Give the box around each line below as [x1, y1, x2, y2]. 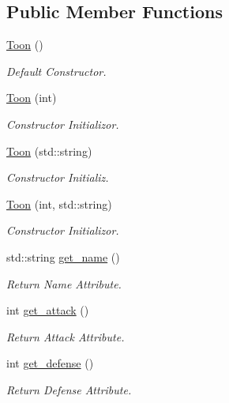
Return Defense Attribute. [6, 381, 132, 397]
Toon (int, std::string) [6, 195, 112, 212]
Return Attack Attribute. [6, 328, 125, 345]
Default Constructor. [6, 62, 107, 79]
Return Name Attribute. [6, 275, 122, 292]
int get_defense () [6, 355, 94, 371]
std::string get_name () [6, 248, 120, 265]
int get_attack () [6, 302, 89, 318]
